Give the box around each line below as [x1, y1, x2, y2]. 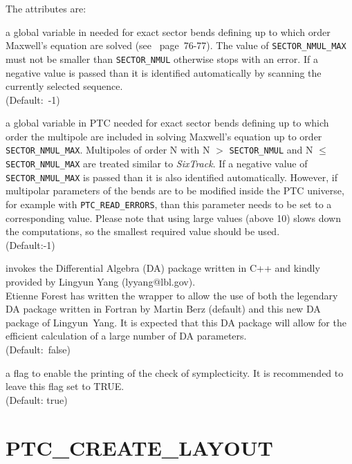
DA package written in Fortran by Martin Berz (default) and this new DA [6, 301, 321, 316]
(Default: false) [6, 342, 71, 357]
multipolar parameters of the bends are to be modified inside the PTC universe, [6, 183, 344, 198]
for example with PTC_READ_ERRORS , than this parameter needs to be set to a [6, 197, 332, 212]
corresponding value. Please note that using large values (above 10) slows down [6, 210, 341, 225]
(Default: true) [6, 392, 68, 407]
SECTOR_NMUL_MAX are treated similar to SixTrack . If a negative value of [6, 156, 308, 171]
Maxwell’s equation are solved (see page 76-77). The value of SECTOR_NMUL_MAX [6, 38, 346, 53]
